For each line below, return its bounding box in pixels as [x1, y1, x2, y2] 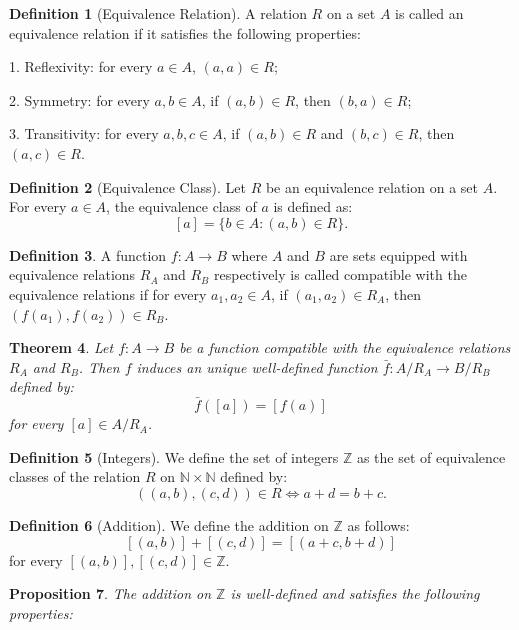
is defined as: [273, 196, 353, 217]
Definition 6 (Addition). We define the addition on [9, 514, 329, 535]
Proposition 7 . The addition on [9, 583, 212, 604]
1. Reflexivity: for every [9, 56, 153, 77]
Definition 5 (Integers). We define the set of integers [9, 446, 339, 467]
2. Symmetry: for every [9, 89, 150, 110]
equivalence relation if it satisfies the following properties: [9, 22, 361, 43]
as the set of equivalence [356, 446, 506, 467]
